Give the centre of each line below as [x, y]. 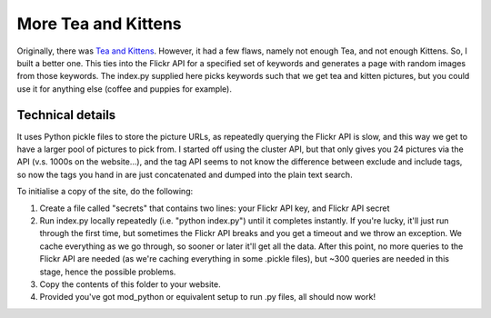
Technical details [66, 115]
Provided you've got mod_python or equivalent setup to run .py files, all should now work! [208, 297]
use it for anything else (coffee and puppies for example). [124, 89]
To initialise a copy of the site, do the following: [105, 192]
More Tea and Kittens [99, 24]
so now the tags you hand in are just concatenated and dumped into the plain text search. [185, 174]
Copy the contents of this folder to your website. [130, 284]
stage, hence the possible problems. [108, 272]
